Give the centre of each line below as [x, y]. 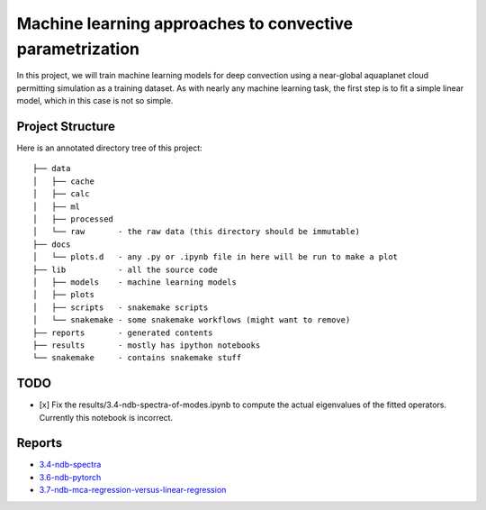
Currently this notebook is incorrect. [106, 417]
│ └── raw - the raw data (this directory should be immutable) [196, 232]
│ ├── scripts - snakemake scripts [121, 307]
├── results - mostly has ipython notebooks [147, 345]
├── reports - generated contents [123, 332]
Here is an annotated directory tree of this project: [109, 148]
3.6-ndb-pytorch [70, 477]
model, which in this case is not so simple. [95, 101]
